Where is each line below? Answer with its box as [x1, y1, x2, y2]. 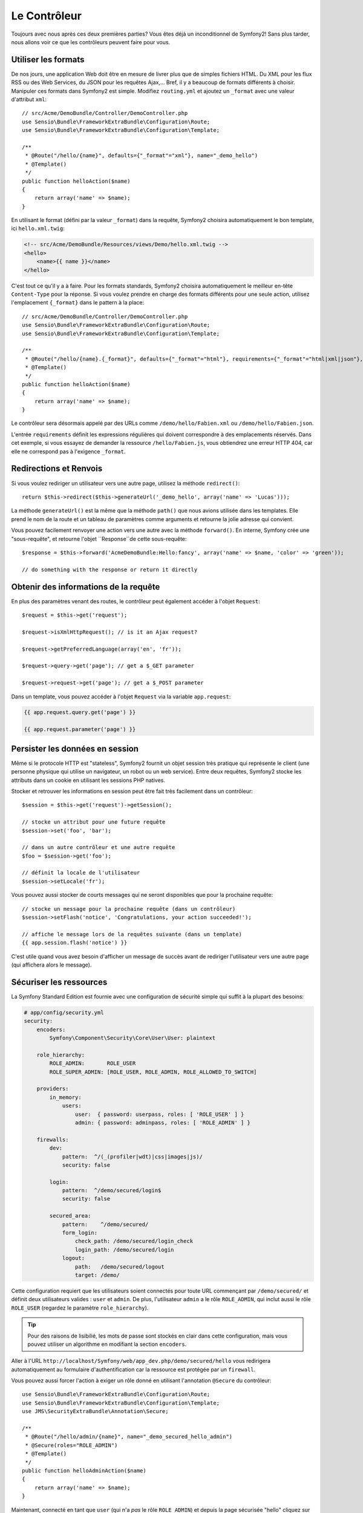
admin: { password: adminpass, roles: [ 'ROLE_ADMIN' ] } [74, 1119, 251, 1126]
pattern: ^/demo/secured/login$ [62, 1187, 162, 1194]
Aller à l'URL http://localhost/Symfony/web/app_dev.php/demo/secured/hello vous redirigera [11, 1357, 271, 1365]
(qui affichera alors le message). [11, 961, 92, 968]
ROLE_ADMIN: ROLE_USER [49, 1060, 136, 1067]
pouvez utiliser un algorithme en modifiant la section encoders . [27, 1341, 187, 1348]
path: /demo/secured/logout [74, 1263, 165, 1270]
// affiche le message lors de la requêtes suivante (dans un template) [22, 931, 242, 937]
